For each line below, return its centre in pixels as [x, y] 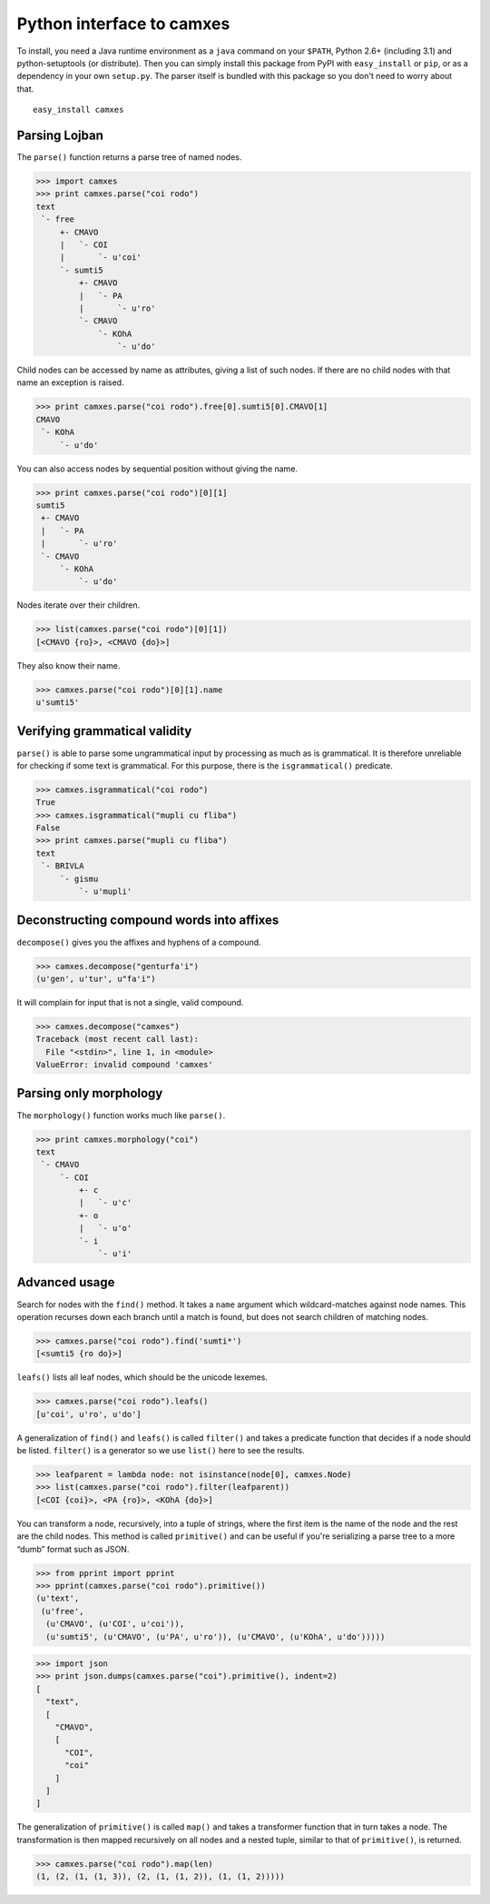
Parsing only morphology [90, 1093]
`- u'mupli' [105, 892]
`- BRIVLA [63, 866]
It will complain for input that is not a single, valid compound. [130, 1002]
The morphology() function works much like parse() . [121, 1115]
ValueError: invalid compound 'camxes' [124, 1065]
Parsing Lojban [60, 135]
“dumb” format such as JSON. [73, 1549]
